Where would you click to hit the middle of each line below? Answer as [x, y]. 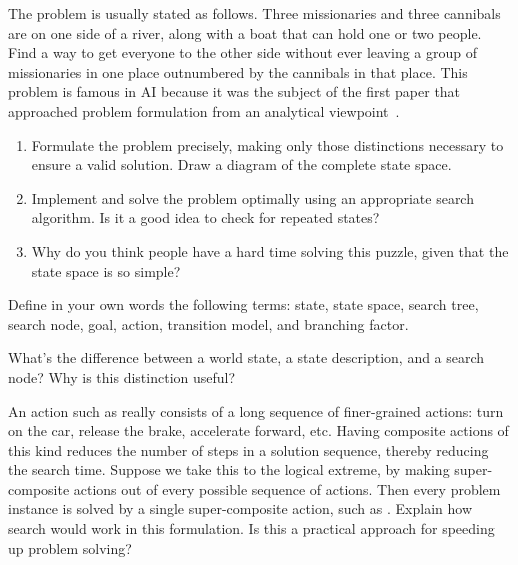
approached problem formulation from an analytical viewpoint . [204, 110]
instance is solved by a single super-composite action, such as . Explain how [240, 508]
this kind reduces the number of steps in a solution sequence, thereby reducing [248, 449]
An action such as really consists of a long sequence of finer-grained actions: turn [256, 410]
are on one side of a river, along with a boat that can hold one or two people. [245, 32]
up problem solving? [70, 547]
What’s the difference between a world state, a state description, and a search [246, 357]
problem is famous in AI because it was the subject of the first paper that [234, 91]
